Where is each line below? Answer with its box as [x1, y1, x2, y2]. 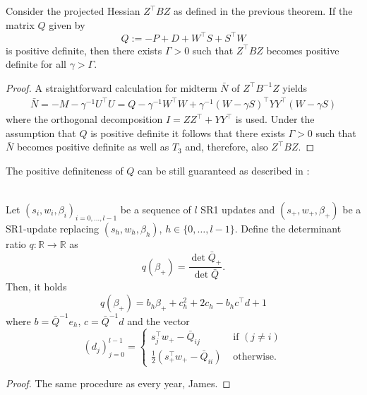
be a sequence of [120, 201, 191, 216]
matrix [6, 17, 35, 32]
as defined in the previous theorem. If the [173, 4, 353, 18]
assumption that [6, 125, 76, 140]
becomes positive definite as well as [16, 139, 169, 154]
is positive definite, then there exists [6, 42, 162, 57]
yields [282, 80, 308, 95]
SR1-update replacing [6, 220, 100, 235]
